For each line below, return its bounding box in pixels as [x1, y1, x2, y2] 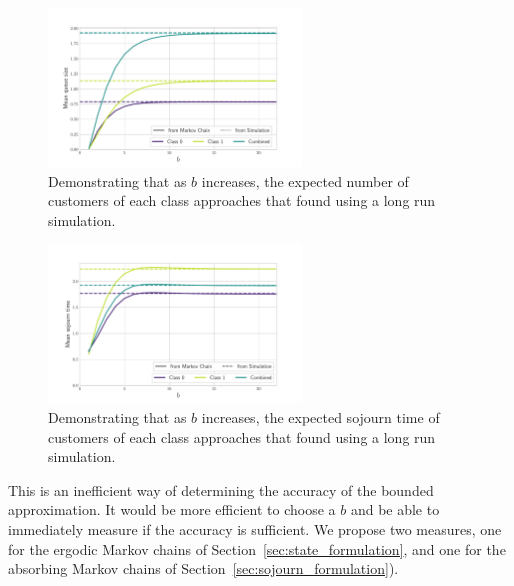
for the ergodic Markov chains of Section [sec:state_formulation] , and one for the [8, 538, 506, 559]
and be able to [350, 499, 440, 520]
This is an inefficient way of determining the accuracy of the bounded [8, 479, 434, 500]
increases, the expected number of [201, 170, 409, 191]
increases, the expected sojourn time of [201, 406, 440, 427]
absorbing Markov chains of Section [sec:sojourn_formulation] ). [8, 558, 399, 579]
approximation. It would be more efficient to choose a [8, 499, 336, 520]
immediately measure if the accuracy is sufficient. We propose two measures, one [8, 518, 502, 539]
